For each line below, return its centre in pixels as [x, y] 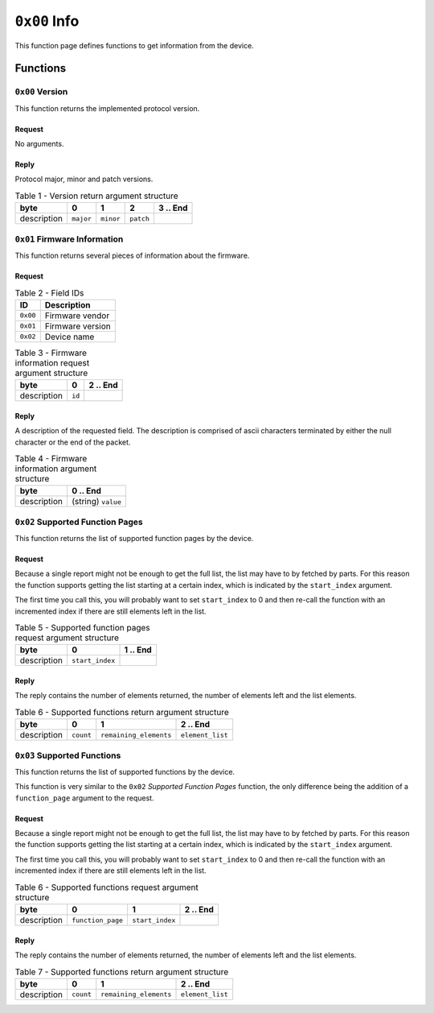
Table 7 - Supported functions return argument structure [122, 972]
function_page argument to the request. [84, 798]
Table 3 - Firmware [51, 353]
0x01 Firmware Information [69, 239]
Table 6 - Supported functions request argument [106, 887]
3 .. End [173, 208]
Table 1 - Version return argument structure [96, 196]
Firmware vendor [77, 316]
